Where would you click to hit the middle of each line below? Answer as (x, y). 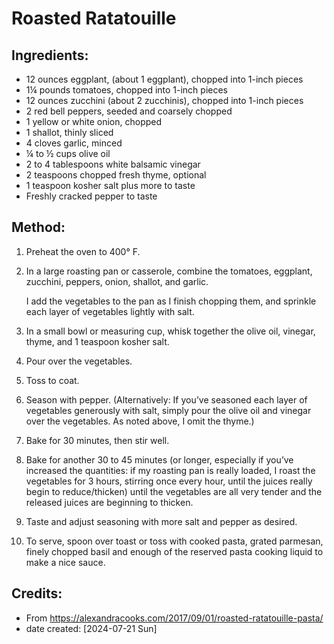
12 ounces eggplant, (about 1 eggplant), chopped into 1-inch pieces (164, 79)
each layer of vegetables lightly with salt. (110, 311)
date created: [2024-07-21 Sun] (91, 628)
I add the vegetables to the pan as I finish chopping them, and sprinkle (171, 301)
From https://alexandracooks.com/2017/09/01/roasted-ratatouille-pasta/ (174, 618)
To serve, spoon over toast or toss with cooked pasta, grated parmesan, (174, 541)
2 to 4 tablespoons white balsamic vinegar (113, 164)
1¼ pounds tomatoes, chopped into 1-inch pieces (127, 90)
